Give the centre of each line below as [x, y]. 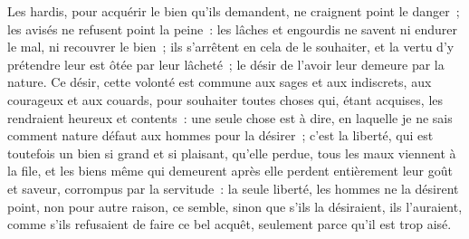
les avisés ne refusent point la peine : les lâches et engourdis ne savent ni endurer [232, 29]
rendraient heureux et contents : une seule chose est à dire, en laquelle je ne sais [230, 117]
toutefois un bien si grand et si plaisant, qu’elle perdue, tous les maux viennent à [232, 153]
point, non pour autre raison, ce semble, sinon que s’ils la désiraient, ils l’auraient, [235, 206]
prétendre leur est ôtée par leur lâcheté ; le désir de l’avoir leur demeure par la [226, 64]
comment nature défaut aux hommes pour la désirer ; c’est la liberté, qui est [220, 135]
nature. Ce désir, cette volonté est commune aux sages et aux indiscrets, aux [220, 82]
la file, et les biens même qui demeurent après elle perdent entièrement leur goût [230, 171]
